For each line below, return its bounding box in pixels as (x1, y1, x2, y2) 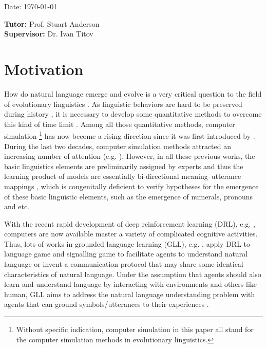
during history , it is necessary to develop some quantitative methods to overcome (4, 108, 262, 119)
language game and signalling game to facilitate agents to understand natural (4, 248, 248, 259)
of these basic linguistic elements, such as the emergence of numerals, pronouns (4, 191, 253, 202)
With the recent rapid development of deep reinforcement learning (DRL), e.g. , (4, 218, 255, 229)
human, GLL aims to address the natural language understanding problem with (4, 288, 255, 299)
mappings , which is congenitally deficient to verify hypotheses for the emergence (4, 180, 259, 191)
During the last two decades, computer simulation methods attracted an (4, 140, 231, 151)
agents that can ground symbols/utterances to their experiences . (4, 299, 209, 309)
